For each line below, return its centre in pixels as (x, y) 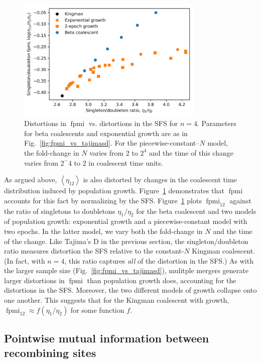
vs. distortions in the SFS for (133, 123)
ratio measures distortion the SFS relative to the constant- (94, 251)
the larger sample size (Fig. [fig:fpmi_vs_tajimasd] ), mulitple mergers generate (126, 270)
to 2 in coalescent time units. (118, 162)
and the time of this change (191, 152)
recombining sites (50, 353)
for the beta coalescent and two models (196, 211)
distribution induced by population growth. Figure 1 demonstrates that (114, 191)
